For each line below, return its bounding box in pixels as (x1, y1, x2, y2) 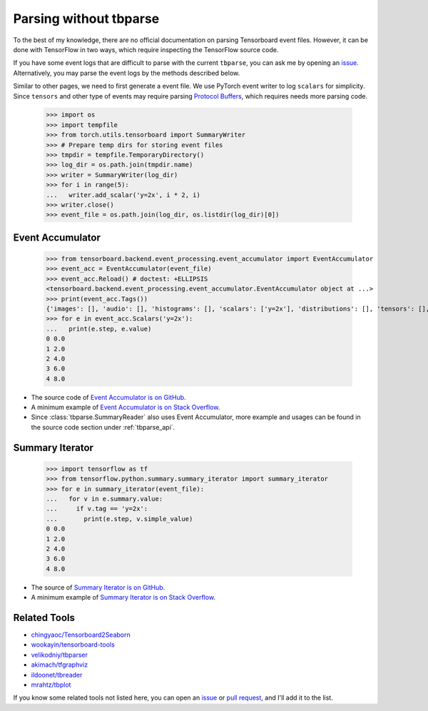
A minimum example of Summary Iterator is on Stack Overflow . (31, 593, 216, 602)
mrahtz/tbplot (31, 680, 71, 689)
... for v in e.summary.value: (46, 495, 163, 503)
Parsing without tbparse (13, 11, 160, 26)
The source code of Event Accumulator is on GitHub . (31, 393, 186, 401)
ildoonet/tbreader (31, 670, 83, 679)
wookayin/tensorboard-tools (31, 640, 116, 649)
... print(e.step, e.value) (46, 325, 152, 333)
